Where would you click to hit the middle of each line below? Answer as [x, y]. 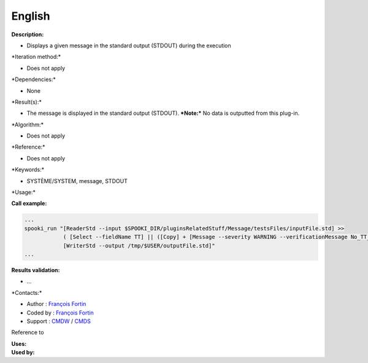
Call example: [29, 203]
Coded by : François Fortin [60, 313]
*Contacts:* [27, 292]
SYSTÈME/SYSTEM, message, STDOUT [77, 181]
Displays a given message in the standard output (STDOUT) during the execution [129, 45]
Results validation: [36, 270]
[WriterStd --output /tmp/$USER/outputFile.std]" [139, 245]
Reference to [28, 332]
